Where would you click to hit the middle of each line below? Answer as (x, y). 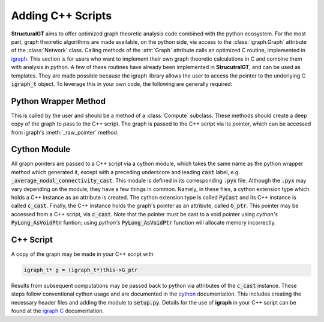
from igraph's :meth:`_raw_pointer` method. (65, 132)
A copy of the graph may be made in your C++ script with (82, 254)
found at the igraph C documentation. (58, 311)
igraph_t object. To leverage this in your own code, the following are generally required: (122, 84)
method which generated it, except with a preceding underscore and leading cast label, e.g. (125, 172)
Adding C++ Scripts (61, 16)
